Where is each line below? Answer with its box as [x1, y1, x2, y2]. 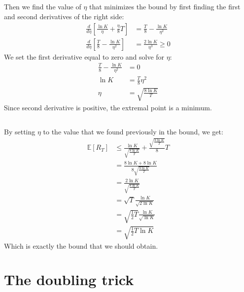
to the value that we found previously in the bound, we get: [43, 126, 223, 136]
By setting [4, 126, 35, 136]
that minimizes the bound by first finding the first [89, 1, 241, 12]
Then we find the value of [4, 1, 81, 12]
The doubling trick [4, 269, 134, 290]
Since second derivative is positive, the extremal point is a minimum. [4, 102, 212, 112]
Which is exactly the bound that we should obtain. [4, 240, 158, 251]
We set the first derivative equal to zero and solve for [4, 51, 165, 62]
